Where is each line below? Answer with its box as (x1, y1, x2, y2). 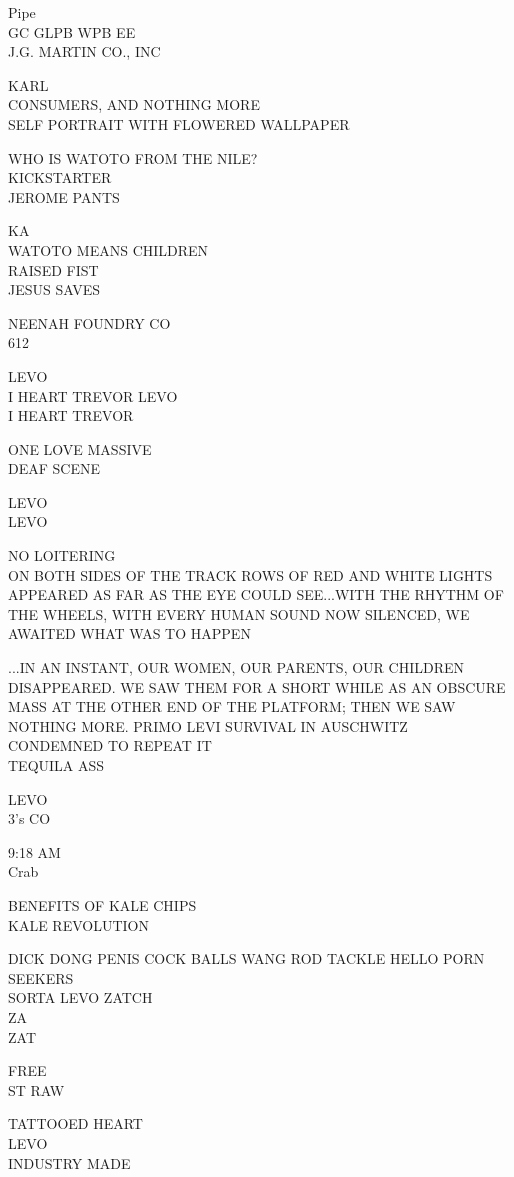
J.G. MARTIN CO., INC (8, 41, 161, 62)
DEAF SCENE (8, 458, 100, 479)
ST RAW (8, 1079, 65, 1100)
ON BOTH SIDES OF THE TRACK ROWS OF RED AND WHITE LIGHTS (8, 564, 493, 585)
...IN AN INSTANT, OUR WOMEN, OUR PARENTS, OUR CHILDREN (8, 657, 464, 678)
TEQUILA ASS (8, 755, 105, 775)
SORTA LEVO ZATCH (8, 987, 153, 1008)
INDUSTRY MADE (8, 1152, 131, 1173)
